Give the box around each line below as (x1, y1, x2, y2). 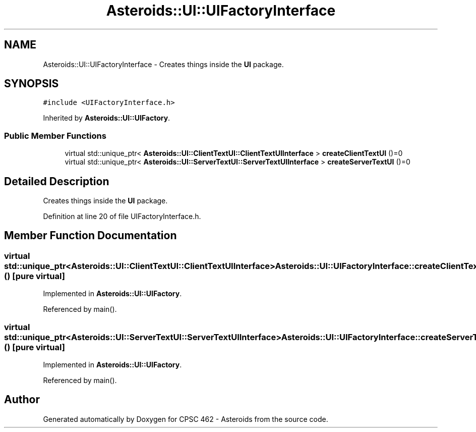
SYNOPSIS (4, 77, 59, 90)
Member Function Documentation (4, 229, 177, 242)
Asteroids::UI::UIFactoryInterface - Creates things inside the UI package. (43, 60, 284, 69)
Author (4, 393, 40, 406)
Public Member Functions (4, 130, 106, 141)
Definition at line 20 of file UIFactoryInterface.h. (43, 212, 201, 221)
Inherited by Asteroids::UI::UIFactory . (43, 114, 170, 123)
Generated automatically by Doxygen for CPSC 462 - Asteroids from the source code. (43, 414, 328, 423)
